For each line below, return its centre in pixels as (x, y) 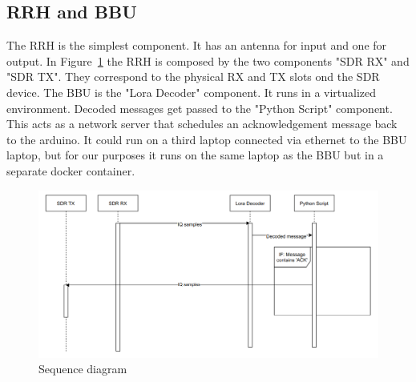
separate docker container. (71, 170)
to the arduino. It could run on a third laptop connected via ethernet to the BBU (207, 139)
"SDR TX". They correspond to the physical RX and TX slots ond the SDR (193, 76)
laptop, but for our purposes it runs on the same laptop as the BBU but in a (195, 155)
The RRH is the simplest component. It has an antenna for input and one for (197, 45)
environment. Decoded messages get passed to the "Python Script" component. (200, 108)
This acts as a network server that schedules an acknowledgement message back (202, 124)
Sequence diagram (83, 369)
